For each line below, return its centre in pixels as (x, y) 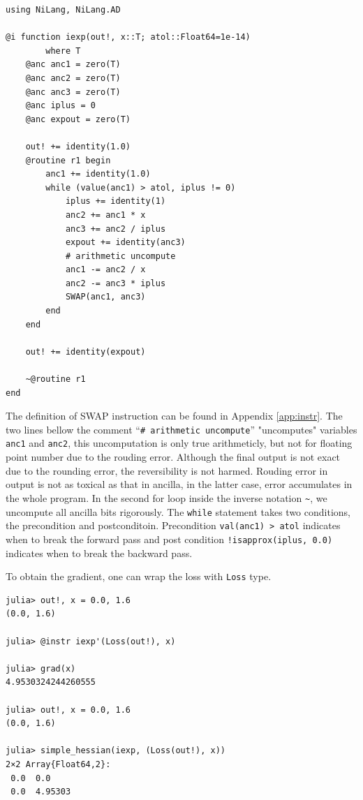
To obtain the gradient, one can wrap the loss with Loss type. (139, 576)
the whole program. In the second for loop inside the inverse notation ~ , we (166, 497)
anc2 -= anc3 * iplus (116, 283)
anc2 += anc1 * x (105, 215)
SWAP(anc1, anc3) (105, 297)
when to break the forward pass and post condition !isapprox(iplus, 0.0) (169, 539)
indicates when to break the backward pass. (99, 553)
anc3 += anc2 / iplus (116, 229)
